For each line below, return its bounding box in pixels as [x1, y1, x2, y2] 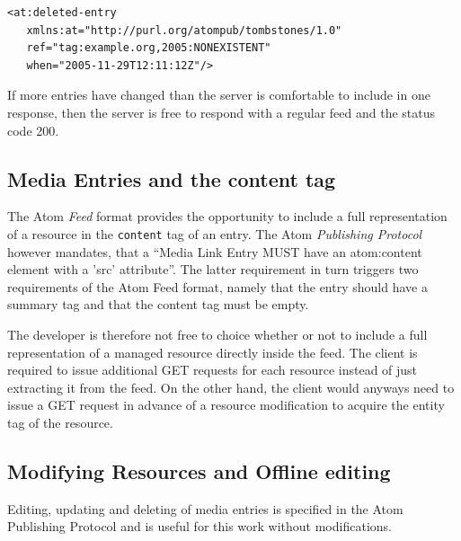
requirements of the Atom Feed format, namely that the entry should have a [7, 277, 428, 296]
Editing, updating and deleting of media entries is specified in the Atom [7, 499, 403, 518]
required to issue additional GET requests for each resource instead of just [7, 360, 418, 379]
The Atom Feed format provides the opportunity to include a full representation [7, 207, 448, 226]
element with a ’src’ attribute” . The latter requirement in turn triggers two [7, 260, 419, 279]
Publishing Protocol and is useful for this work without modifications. [7, 517, 392, 536]
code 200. [7, 120, 59, 139]
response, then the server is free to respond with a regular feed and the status [7, 102, 436, 121]
